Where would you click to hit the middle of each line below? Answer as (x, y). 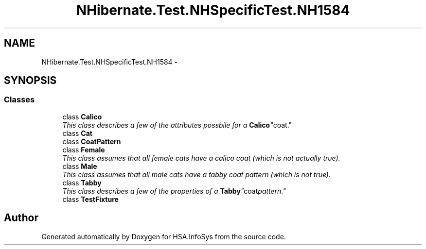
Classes (19, 100)
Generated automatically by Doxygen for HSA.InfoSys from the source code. (164, 236)
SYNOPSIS (30, 81)
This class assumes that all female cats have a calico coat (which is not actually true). (201, 158)
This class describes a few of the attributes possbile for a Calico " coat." (177, 125)
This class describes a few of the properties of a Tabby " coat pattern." (174, 191)
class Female (84, 149)
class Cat (77, 133)
